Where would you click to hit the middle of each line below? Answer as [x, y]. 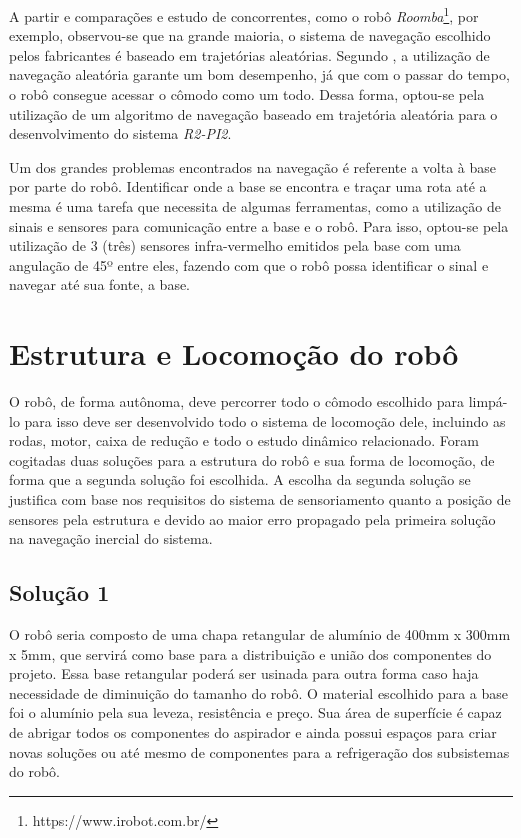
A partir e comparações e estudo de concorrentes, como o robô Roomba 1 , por [244, 14]
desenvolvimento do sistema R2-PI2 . [120, 133]
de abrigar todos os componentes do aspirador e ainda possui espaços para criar [253, 732]
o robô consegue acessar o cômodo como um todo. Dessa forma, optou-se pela [247, 94]
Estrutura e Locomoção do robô [234, 353]
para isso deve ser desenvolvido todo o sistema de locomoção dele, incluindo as [265, 420]
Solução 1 [59, 592]
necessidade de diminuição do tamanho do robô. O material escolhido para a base [258, 692]
